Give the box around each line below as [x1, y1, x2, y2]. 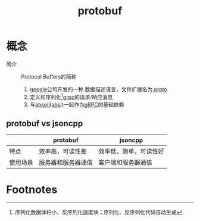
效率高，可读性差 [39, 147, 87, 155]
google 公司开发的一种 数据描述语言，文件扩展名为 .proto [29, 85, 168, 93]
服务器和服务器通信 [39, 158, 93, 167]
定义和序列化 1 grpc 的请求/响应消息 [29, 92, 113, 101]
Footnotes [6, 183, 58, 196]
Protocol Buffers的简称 [21, 73, 77, 80]
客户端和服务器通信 [98, 158, 153, 167]
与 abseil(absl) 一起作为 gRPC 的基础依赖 [29, 101, 124, 108]
